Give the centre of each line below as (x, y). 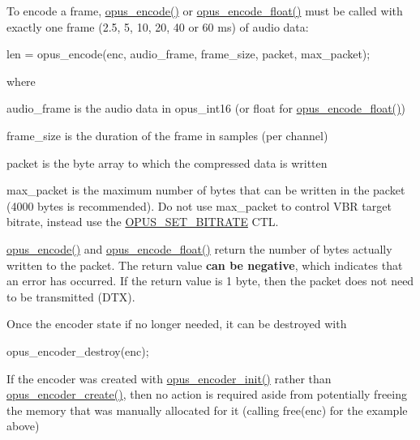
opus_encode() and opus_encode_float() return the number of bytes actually (199, 248)
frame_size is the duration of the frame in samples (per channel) (167, 135)
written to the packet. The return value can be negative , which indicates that (205, 265)
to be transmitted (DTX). (71, 296)
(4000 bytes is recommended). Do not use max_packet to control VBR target (199, 205)
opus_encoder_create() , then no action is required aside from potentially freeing (207, 394)
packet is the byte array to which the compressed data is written (167, 162)
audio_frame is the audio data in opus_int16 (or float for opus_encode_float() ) (206, 108)
